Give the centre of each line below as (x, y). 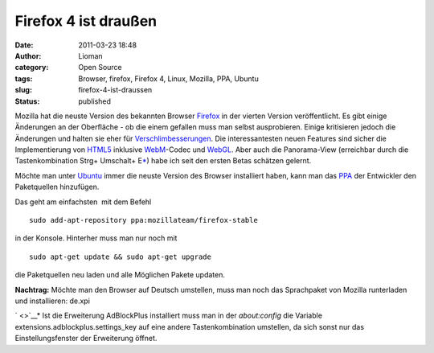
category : (32, 68)
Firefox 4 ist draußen (86, 21)
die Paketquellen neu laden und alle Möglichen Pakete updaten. (120, 275)
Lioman (91, 55)
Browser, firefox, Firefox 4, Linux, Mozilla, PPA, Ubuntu (168, 78)
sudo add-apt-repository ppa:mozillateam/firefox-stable (144, 220)
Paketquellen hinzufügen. (57, 187)
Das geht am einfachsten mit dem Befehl (83, 202)
